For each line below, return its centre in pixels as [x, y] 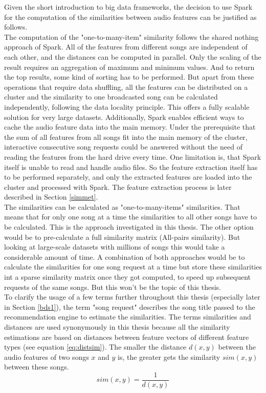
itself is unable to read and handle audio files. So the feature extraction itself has [131, 167]
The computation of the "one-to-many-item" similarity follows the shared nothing [131, 36]
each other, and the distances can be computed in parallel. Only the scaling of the [133, 56]
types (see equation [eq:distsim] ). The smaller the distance [95, 347]
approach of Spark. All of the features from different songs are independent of [126, 47]
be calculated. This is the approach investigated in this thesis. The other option [129, 227]
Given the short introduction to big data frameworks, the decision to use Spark [128, 7]
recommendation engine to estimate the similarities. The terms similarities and [128, 317]
